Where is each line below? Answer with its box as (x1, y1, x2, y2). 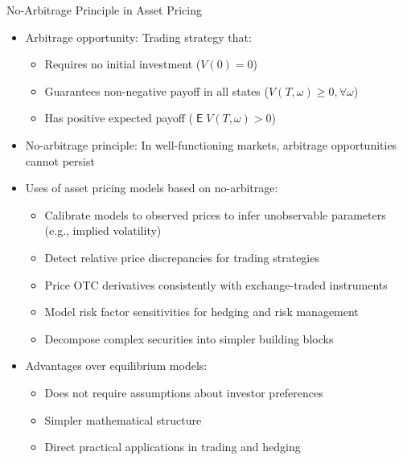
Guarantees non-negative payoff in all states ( (44, 82, 269, 99)
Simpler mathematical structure (44, 411, 202, 428)
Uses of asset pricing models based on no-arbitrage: (25, 179, 278, 196)
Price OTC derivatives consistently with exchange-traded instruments (44, 276, 388, 293)
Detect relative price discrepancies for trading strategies (44, 248, 319, 265)
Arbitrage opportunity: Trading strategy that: (25, 28, 252, 45)
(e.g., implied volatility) (44, 222, 162, 239)
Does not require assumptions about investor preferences (44, 384, 323, 400)
